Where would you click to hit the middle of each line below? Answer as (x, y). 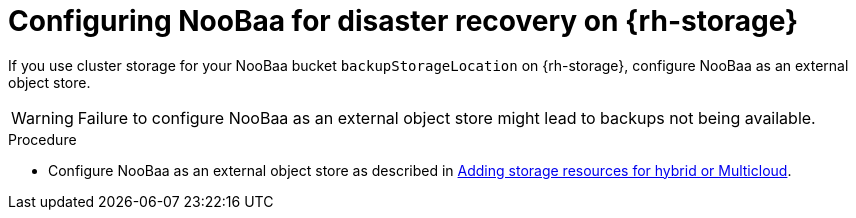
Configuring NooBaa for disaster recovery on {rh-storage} (403, 21)
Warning (42, 117)
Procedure (42, 139)
